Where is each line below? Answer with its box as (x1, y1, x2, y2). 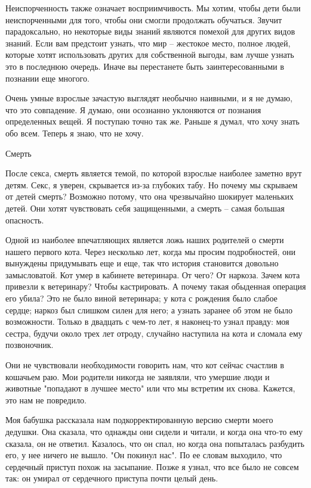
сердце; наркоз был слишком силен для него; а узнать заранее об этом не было (5, 303, 293, 316)
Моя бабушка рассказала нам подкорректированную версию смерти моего (5, 414, 273, 426)
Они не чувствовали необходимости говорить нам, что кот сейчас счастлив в (5, 359, 284, 371)
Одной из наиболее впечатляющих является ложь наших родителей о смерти (5, 234, 284, 246)
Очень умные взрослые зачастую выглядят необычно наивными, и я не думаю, (5, 92, 292, 104)
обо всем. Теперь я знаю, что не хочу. (5, 126, 144, 139)
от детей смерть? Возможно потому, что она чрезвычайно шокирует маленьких (5, 190, 294, 203)
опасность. (5, 213, 44, 226)
